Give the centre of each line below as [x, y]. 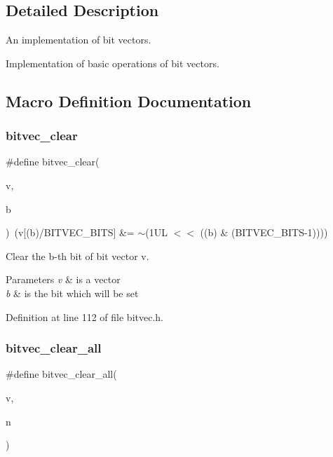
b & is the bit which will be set [72, 293]
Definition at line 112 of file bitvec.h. [84, 316]
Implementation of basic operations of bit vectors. [113, 63]
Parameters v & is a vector [63, 279]
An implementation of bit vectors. [79, 40]
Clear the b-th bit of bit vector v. [77, 255]
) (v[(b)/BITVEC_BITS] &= [70, 232]
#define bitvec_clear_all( [61, 374]
